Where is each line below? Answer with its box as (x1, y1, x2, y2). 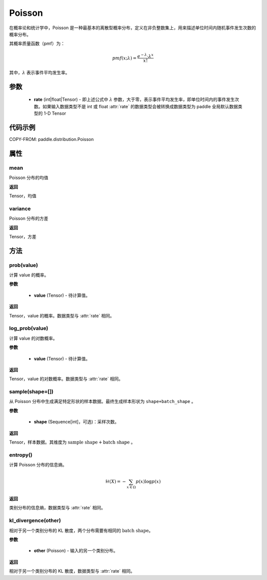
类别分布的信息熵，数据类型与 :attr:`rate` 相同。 (9, 505, 106, 511)
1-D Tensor (44, 110, 66, 116)
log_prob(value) (9, 325, 48, 332)
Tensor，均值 (9, 193, 37, 199)
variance (9, 205, 31, 212)
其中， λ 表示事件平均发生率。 (9, 69, 70, 75)
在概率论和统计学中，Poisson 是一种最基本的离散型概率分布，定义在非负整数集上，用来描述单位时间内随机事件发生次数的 (9, 25, 257, 31)
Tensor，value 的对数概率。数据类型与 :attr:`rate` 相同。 (9, 376, 123, 382)
